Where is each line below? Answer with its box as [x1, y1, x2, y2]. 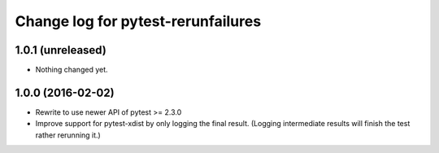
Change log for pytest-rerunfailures [15, 12, 262, 30]
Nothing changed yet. [35, 65, 109, 75]
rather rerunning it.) [35, 130, 101, 140]
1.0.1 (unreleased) [15, 43, 107, 57]
